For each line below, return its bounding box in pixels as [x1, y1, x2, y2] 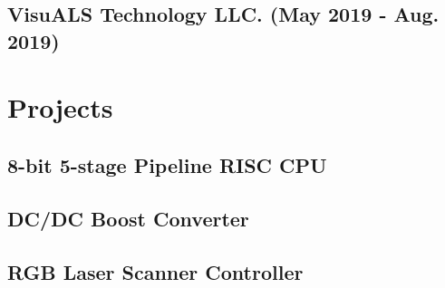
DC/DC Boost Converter [7, 204, 249, 232]
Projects [7, 89, 113, 126]
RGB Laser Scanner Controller [7, 257, 304, 285]
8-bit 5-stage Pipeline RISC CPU [7, 150, 327, 178]
